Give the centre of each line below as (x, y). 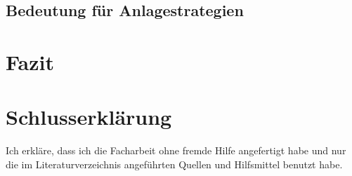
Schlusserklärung (89, 117)
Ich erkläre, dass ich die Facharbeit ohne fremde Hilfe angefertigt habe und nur (176, 150)
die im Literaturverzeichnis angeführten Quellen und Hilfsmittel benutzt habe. (174, 164)
